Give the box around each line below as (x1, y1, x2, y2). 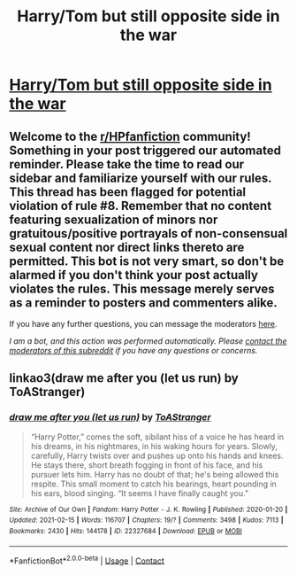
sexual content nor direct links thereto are (9, 239, 245, 254)
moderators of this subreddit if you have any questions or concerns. (9, 346, 258, 355)
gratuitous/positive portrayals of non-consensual (9, 226, 288, 241)
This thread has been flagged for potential (9, 184, 247, 199)
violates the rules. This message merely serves (9, 281, 276, 296)
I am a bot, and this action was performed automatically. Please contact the (9, 336, 287, 346)
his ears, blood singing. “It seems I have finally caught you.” (30, 487, 249, 498)
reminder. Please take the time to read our (9, 157, 245, 172)
